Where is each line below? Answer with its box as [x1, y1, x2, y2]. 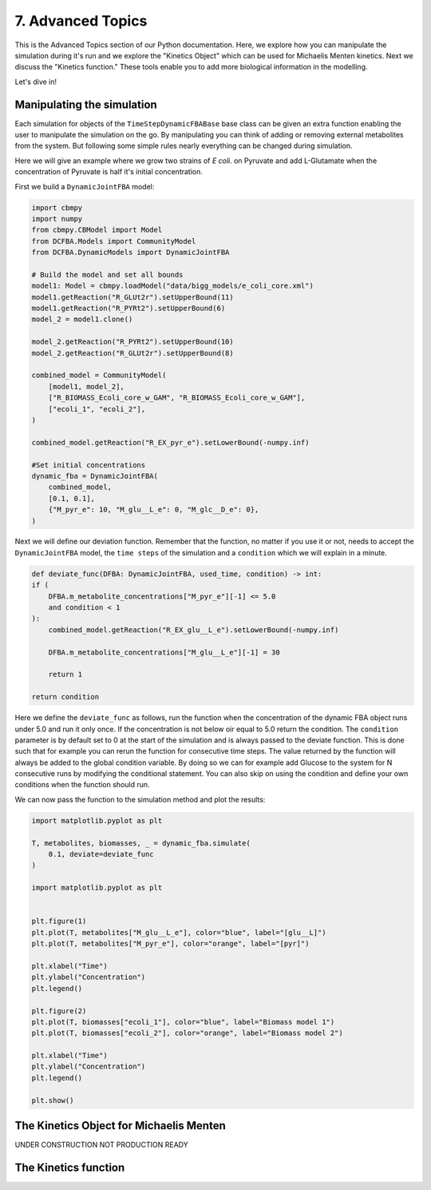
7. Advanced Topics [14, 12, 148, 30]
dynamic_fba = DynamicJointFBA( [31, 472, 159, 480]
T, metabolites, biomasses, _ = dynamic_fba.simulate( [31, 838, 251, 847]
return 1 [48, 670, 83, 679]
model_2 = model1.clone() [31, 315, 133, 324]
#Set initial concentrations [31, 460, 146, 469]
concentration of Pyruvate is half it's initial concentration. [14, 167, 204, 177]
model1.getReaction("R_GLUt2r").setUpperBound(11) [31, 293, 235, 301]
